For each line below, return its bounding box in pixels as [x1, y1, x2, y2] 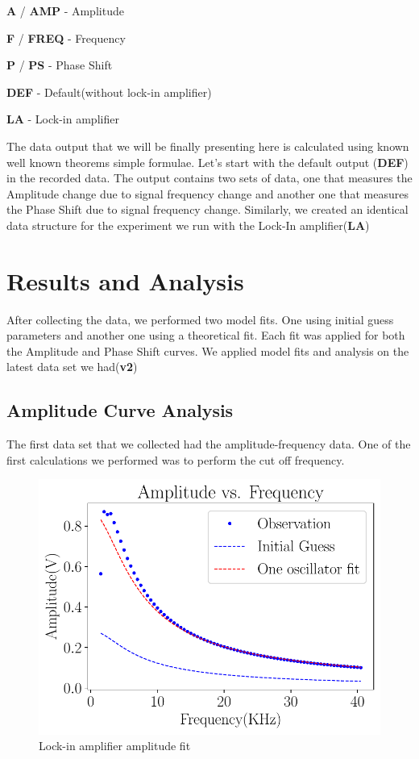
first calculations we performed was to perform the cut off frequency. [6, 451, 345, 468]
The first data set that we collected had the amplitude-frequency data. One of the [6, 436, 411, 452]
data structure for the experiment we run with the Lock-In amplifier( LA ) [6, 216, 370, 233]
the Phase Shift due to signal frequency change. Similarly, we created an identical [6, 201, 409, 218]
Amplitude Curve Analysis [6, 398, 234, 423]
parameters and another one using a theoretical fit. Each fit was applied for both [6, 327, 405, 344]
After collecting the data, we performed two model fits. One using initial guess [6, 311, 394, 327]
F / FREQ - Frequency [6, 29, 126, 46]
